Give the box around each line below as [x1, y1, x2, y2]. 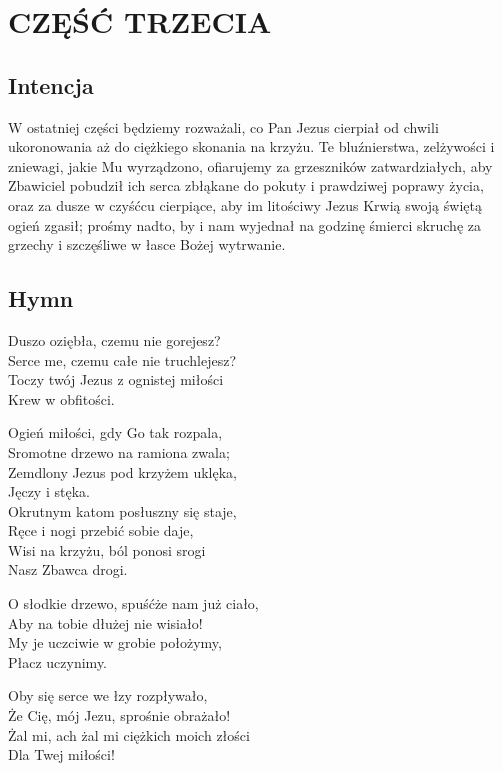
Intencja [8, 69, 94, 100]
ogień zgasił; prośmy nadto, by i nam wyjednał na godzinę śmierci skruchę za [8, 214, 481, 235]
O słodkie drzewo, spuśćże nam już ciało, [8, 593, 259, 614]
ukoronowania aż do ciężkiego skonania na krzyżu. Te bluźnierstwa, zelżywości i [8, 136, 495, 157]
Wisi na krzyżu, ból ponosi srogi [8, 539, 206, 560]
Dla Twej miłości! [8, 744, 115, 765]
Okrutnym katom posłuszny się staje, [8, 500, 237, 521]
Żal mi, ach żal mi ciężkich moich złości [8, 724, 250, 745]
